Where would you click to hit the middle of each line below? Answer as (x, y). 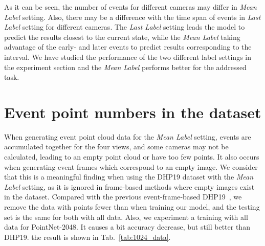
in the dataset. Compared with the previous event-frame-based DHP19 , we (123, 197)
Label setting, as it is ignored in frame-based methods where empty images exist (129, 186)
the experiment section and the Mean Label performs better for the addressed (125, 67)
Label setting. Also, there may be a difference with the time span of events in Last (132, 17)
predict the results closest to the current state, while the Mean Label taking (122, 37)
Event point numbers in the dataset (133, 112)
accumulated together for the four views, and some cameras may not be (116, 147)
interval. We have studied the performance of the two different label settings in (128, 57)
